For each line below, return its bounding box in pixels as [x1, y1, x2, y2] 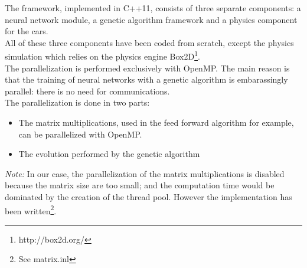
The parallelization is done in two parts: [5, 96, 150, 109]
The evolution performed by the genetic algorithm [18, 148, 200, 160]
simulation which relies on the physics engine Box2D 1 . [5, 48, 200, 63]
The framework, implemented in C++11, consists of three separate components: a [5, 2, 301, 14]
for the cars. [5, 25, 48, 37]
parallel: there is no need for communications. [5, 84, 170, 97]
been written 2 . [5, 202, 57, 217]
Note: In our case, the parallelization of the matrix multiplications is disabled [5, 167, 285, 179]
